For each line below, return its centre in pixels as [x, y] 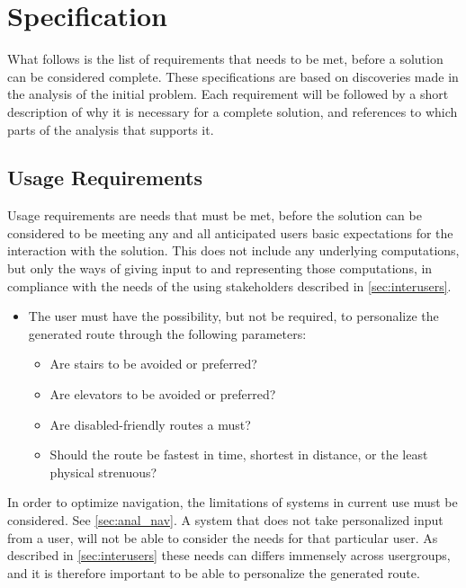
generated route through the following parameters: [167, 333]
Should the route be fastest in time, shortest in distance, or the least [239, 454]
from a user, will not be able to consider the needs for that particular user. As [223, 537]
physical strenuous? [103, 472]
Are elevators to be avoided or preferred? [163, 394]
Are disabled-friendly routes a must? [150, 424]
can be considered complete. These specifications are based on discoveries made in [233, 76]
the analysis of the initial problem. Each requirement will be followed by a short [228, 94]
